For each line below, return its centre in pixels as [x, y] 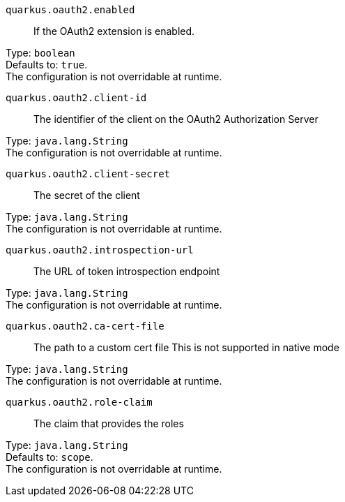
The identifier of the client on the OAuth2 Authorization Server [176, 119]
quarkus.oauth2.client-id [76, 98]
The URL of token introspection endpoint [127, 271]
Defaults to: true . [47, 65]
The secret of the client [87, 195]
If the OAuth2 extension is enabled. [114, 31]
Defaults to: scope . [49, 457]
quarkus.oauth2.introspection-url [100, 250]
